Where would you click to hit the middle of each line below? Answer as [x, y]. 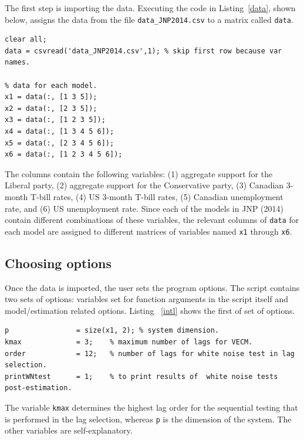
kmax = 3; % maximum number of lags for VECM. [129, 342]
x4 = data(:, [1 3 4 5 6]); [60, 131]
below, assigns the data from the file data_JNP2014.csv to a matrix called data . [149, 19]
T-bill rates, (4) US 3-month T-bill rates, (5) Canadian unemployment [157, 196]
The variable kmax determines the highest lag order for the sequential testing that [151, 407]
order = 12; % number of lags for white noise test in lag [150, 353]
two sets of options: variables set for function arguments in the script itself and [146, 299]
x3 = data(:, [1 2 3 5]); [55, 120]
